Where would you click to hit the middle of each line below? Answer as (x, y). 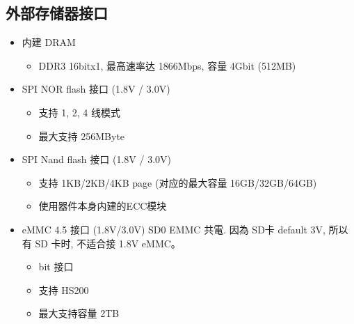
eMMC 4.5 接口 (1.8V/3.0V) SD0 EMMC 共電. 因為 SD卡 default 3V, (174, 229)
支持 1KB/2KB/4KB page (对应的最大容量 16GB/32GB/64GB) (178, 182)
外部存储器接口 (57, 13)
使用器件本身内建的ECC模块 (103, 206)
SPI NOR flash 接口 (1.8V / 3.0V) (96, 89)
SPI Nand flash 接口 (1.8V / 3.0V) (96, 159)
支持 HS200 (64, 290)
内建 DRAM (49, 42)
